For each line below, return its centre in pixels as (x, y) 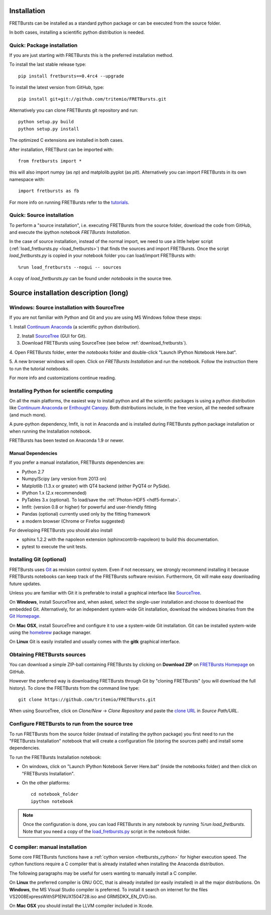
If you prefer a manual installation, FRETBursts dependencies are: (77, 462)
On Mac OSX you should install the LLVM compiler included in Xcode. (81, 906)
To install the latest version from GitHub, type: (57, 88)
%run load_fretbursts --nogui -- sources (70, 267)
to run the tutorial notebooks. (39, 368)
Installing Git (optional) (38, 559)
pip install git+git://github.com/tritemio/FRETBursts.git (92, 99)
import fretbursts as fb (49, 191)
